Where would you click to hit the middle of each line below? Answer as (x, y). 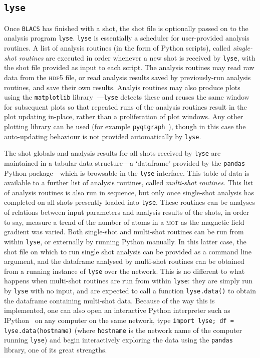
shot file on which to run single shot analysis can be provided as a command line (128, 251)
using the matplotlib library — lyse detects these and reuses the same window (127, 97)
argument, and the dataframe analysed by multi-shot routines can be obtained (124, 261)
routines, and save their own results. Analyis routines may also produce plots (122, 87)
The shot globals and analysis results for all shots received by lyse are (112, 153)
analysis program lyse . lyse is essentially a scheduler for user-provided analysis (127, 38)
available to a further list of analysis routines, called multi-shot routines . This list (129, 183)
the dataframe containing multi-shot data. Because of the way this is (109, 300)
